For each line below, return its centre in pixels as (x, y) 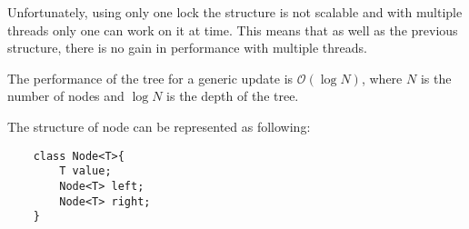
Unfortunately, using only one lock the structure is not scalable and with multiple (235, 12)
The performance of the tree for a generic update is (150, 78)
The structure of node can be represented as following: (159, 126)
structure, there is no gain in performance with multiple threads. (187, 48)
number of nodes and (66, 96)
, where (382, 78)
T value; (85, 171)
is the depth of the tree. (233, 96)
